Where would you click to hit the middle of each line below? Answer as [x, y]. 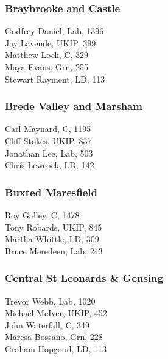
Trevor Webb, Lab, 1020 [50, 301]
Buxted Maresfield [51, 192]
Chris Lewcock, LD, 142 [50, 165]
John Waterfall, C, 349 [47, 324]
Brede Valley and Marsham [74, 106]
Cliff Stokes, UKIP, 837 [48, 141]
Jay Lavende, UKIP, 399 [51, 43]
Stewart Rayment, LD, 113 [55, 79]
